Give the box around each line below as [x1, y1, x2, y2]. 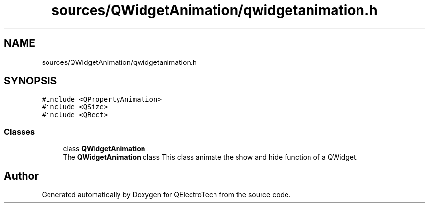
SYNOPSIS [4, 75, 57, 87]
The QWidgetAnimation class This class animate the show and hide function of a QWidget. [63, 153, 358, 162]
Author [4, 169, 39, 182]
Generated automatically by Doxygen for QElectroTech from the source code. [42, 190, 291, 199]
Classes [4, 126, 35, 137]
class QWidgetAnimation [63, 145, 145, 153]
